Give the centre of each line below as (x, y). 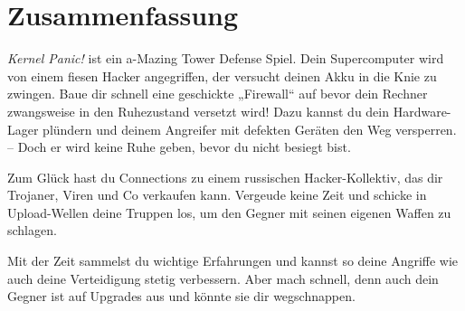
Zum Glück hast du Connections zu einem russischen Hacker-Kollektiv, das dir (225, 177)
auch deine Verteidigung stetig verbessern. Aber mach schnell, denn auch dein (223, 278)
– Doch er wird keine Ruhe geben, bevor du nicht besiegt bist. (179, 147)
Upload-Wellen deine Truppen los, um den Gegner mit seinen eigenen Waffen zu (229, 212)
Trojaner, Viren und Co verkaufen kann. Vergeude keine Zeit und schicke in (217, 195)
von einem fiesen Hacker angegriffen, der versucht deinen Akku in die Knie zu (222, 75)
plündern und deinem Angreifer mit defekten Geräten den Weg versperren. (250, 129)
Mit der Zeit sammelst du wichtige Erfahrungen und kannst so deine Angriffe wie (233, 261)
